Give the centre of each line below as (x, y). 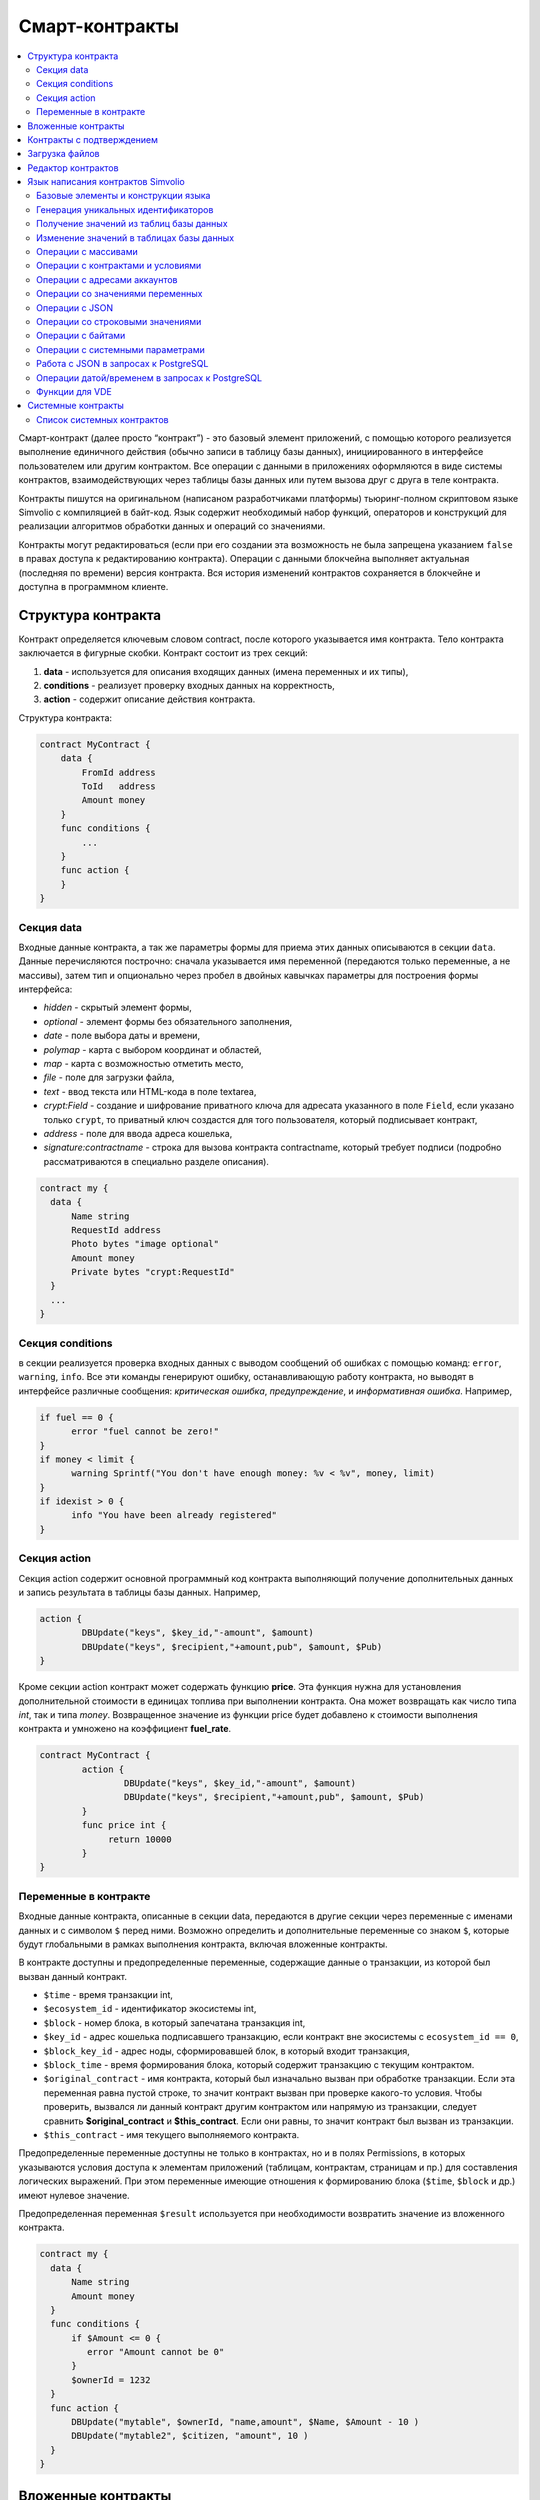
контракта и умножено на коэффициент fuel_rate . (125, 1729)
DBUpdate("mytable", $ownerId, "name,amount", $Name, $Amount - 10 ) (245, 2422)
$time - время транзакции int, (108, 1995)
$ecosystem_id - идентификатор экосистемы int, (150, 2009)
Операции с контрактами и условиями (119, 266)
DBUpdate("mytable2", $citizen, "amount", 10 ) (190, 2436)
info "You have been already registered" (174, 1515)
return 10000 (140, 1839)
